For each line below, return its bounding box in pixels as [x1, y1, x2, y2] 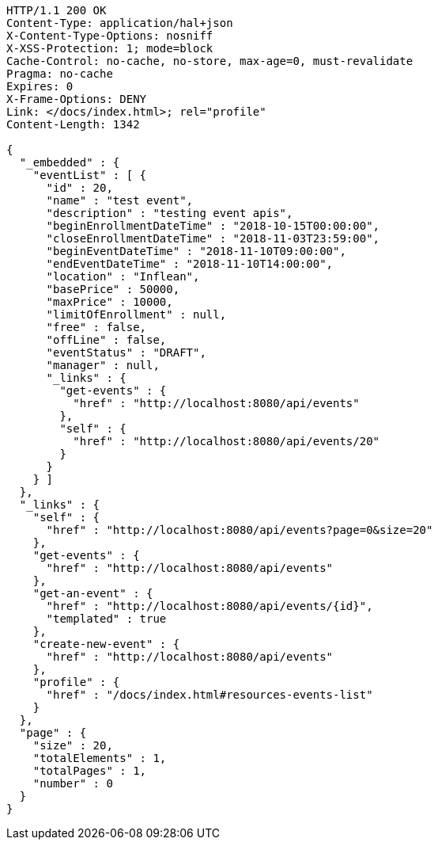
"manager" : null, [46, 359, 160, 372]
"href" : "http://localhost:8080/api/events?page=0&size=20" [46, 524, 433, 536]
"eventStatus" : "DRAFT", [46, 346, 206, 359]
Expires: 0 [6, 80, 74, 93]
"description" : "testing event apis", [46, 207, 293, 219]
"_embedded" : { [19, 156, 120, 169]
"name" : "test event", [46, 194, 194, 207]
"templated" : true [46, 612, 167, 625]
